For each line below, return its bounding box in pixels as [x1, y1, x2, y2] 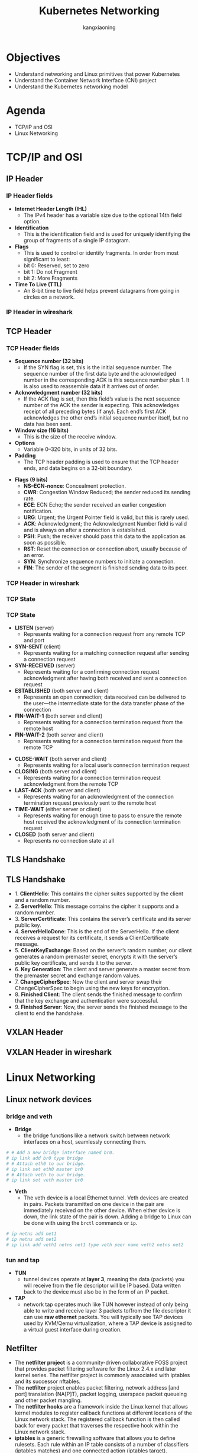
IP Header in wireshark [6, 308, 73, 316]
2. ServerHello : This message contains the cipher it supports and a [14, 902, 179, 910]
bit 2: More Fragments [23, 274, 78, 281]
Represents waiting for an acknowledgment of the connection [23, 793, 174, 801]
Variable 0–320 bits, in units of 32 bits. [23, 446, 118, 453]
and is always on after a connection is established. [23, 526, 147, 534]
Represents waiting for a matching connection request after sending [23, 649, 190, 657]
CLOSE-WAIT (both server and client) [14, 756, 107, 763]
